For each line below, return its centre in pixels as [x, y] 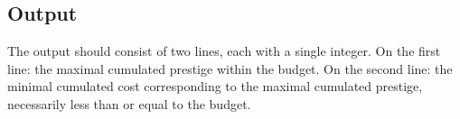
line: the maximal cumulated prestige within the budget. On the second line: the [230, 68]
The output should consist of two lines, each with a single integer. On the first [224, 51]
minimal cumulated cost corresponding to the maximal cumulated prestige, [215, 86]
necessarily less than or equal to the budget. [129, 103]
